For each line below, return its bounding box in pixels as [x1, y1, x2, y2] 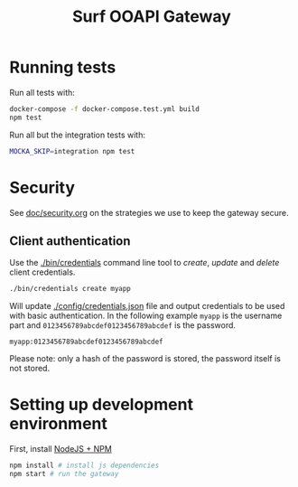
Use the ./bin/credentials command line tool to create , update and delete [9, 258, 280, 268]
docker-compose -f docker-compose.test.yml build [9, 104, 200, 114]
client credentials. [9, 267, 76, 277]
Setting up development [9, 395, 194, 415]
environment [9, 414, 108, 435]
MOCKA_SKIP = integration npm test [9, 146, 135, 155]
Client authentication [9, 233, 131, 248]
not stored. [9, 363, 51, 374]
